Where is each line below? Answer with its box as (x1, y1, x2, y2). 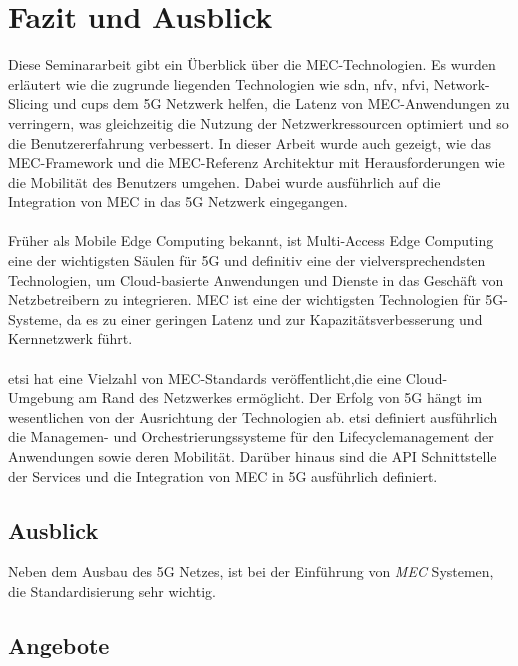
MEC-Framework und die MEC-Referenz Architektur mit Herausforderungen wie (8, 152, 505, 173)
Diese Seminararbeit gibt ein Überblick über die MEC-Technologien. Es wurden (8, 54, 496, 75)
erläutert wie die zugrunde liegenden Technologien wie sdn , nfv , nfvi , (8, 73, 430, 94)
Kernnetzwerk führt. (8, 328, 133, 349)
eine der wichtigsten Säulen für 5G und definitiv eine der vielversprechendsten (8, 250, 486, 271)
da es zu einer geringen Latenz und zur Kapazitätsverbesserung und (66, 308, 483, 329)
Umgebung (8, 387, 74, 408)
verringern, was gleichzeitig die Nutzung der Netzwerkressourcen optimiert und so (8, 112, 509, 133)
